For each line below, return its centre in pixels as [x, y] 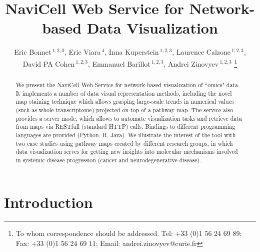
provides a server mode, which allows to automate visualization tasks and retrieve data [129, 118]
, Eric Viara [83, 52]
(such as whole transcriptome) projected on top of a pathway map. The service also [124, 109]
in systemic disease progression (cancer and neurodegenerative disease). [108, 160]
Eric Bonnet [33, 52]
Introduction [48, 202]
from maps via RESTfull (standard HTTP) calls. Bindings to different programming [125, 127]
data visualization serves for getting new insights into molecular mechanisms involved [127, 152]
